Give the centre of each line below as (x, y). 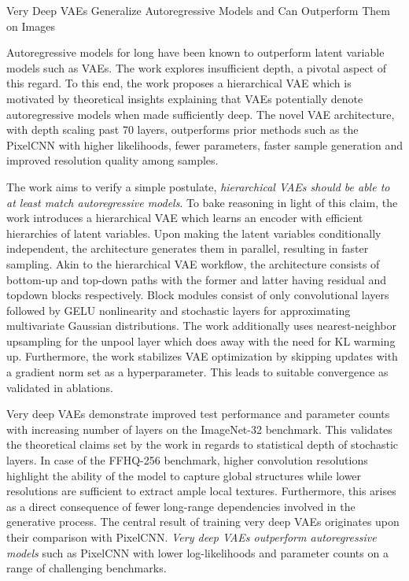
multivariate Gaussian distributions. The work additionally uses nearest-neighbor (201, 326)
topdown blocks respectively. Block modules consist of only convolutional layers (198, 295)
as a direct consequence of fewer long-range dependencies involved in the (181, 506)
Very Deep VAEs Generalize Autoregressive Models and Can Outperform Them (198, 10)
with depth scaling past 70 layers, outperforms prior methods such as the (182, 130)
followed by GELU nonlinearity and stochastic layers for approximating (179, 310)
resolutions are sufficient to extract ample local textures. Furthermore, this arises (201, 491)
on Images (31, 26)
